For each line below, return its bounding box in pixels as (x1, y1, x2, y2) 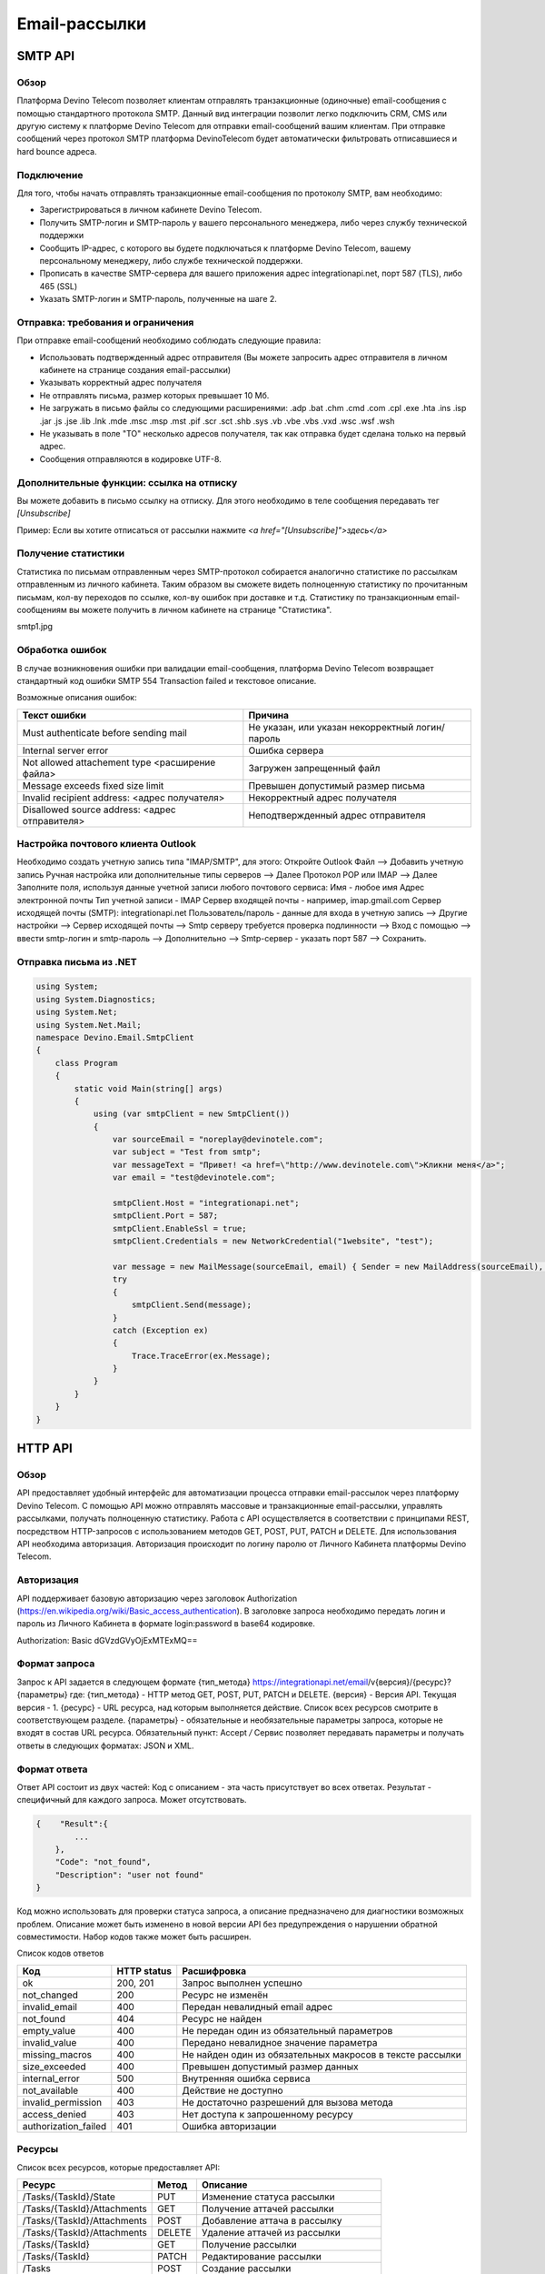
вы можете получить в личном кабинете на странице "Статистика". (68, 605, 332, 616)
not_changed (22, 1988, 79, 2001)
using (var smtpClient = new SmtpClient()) (93, 1109, 291, 1119)
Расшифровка (182, 1965, 247, 1977)
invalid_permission (22, 2096, 103, 2108)
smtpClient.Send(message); (132, 1300, 252, 1310)
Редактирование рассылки (201, 2249, 322, 2262)
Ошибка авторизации (182, 2119, 277, 2132)
